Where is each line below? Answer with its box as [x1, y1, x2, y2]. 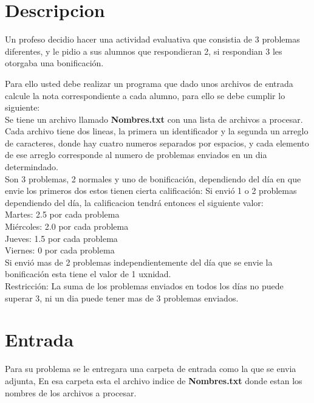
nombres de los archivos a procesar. [5, 386, 137, 399]
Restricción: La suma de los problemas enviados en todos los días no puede [5, 280, 284, 292]
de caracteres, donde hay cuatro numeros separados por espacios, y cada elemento [5, 136, 309, 149]
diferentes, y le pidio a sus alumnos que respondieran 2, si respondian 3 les [5, 44, 282, 57]
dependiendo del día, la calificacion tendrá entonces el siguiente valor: [5, 196, 264, 208]
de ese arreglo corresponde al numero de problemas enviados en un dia [5, 148, 267, 161]
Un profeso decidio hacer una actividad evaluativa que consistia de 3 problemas [5, 33, 300, 46]
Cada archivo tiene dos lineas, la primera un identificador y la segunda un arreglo [5, 125, 309, 137]
